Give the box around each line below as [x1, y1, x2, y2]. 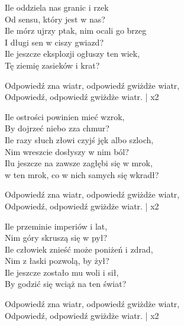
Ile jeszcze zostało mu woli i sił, [5, 266, 119, 278]
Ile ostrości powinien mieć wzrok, [5, 110, 125, 122]
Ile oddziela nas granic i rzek [5, 1, 109, 13]
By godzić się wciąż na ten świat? [5, 277, 127, 290]
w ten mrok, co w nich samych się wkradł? [5, 168, 159, 180]
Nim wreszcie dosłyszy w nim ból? [5, 145, 129, 157]
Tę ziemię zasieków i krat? [5, 59, 100, 71]
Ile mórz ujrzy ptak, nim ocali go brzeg [5, 24, 147, 37]
